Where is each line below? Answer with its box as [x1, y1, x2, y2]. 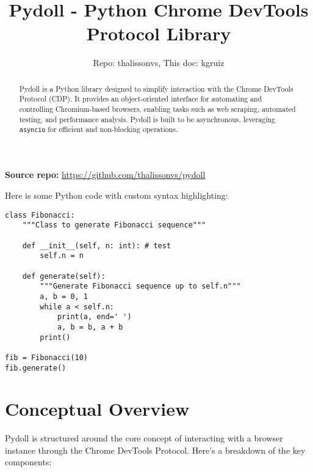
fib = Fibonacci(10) [5, 353, 88, 362]
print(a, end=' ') [57, 312, 132, 322]
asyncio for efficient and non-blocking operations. [19, 124, 178, 135]
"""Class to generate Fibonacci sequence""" [22, 221, 206, 230]
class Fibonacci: [5, 210, 75, 219]
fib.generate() [5, 363, 67, 372]
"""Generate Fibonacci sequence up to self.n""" [40, 282, 241, 291]
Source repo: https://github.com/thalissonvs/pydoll [5, 168, 206, 181]
